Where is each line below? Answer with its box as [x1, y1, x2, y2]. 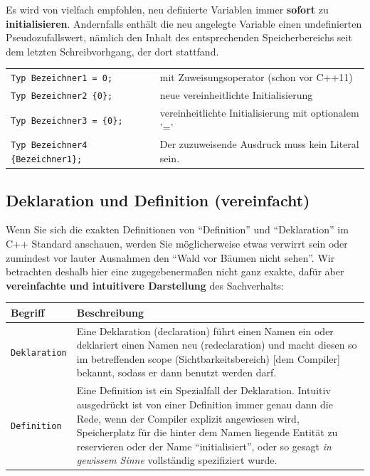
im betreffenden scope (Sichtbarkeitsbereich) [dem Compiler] [76, 351, 340, 366]
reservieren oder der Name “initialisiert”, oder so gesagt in [76, 438, 332, 453]
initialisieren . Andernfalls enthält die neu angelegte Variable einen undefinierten [6, 16, 362, 31]
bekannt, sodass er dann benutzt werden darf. [76, 365, 277, 380]
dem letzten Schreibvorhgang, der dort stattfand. [6, 43, 219, 58]
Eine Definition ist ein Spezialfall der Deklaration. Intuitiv [76, 383, 331, 398]
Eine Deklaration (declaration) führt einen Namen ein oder [76, 323, 334, 338]
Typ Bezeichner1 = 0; [11, 73, 113, 84]
